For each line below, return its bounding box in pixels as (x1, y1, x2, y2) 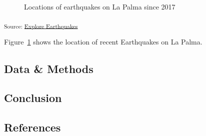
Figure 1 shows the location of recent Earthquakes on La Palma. (4, 36, 202, 46)
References (4, 119, 61, 135)
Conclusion (4, 90, 62, 105)
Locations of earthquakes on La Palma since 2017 (24, 1, 175, 11)
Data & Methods (4, 60, 93, 76)
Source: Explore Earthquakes (4, 21, 78, 30)
